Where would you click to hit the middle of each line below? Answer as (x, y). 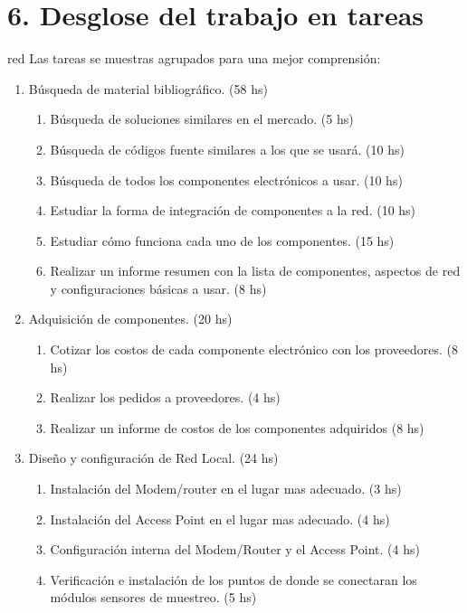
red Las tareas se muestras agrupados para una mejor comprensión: (194, 58)
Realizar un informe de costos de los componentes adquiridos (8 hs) (237, 427)
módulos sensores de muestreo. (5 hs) (153, 597)
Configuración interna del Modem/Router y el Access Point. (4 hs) (235, 549)
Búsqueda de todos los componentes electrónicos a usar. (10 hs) (226, 179)
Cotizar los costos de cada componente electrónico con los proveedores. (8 (254, 349)
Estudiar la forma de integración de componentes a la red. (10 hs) (233, 210)
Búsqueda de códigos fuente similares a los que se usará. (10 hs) (227, 149)
